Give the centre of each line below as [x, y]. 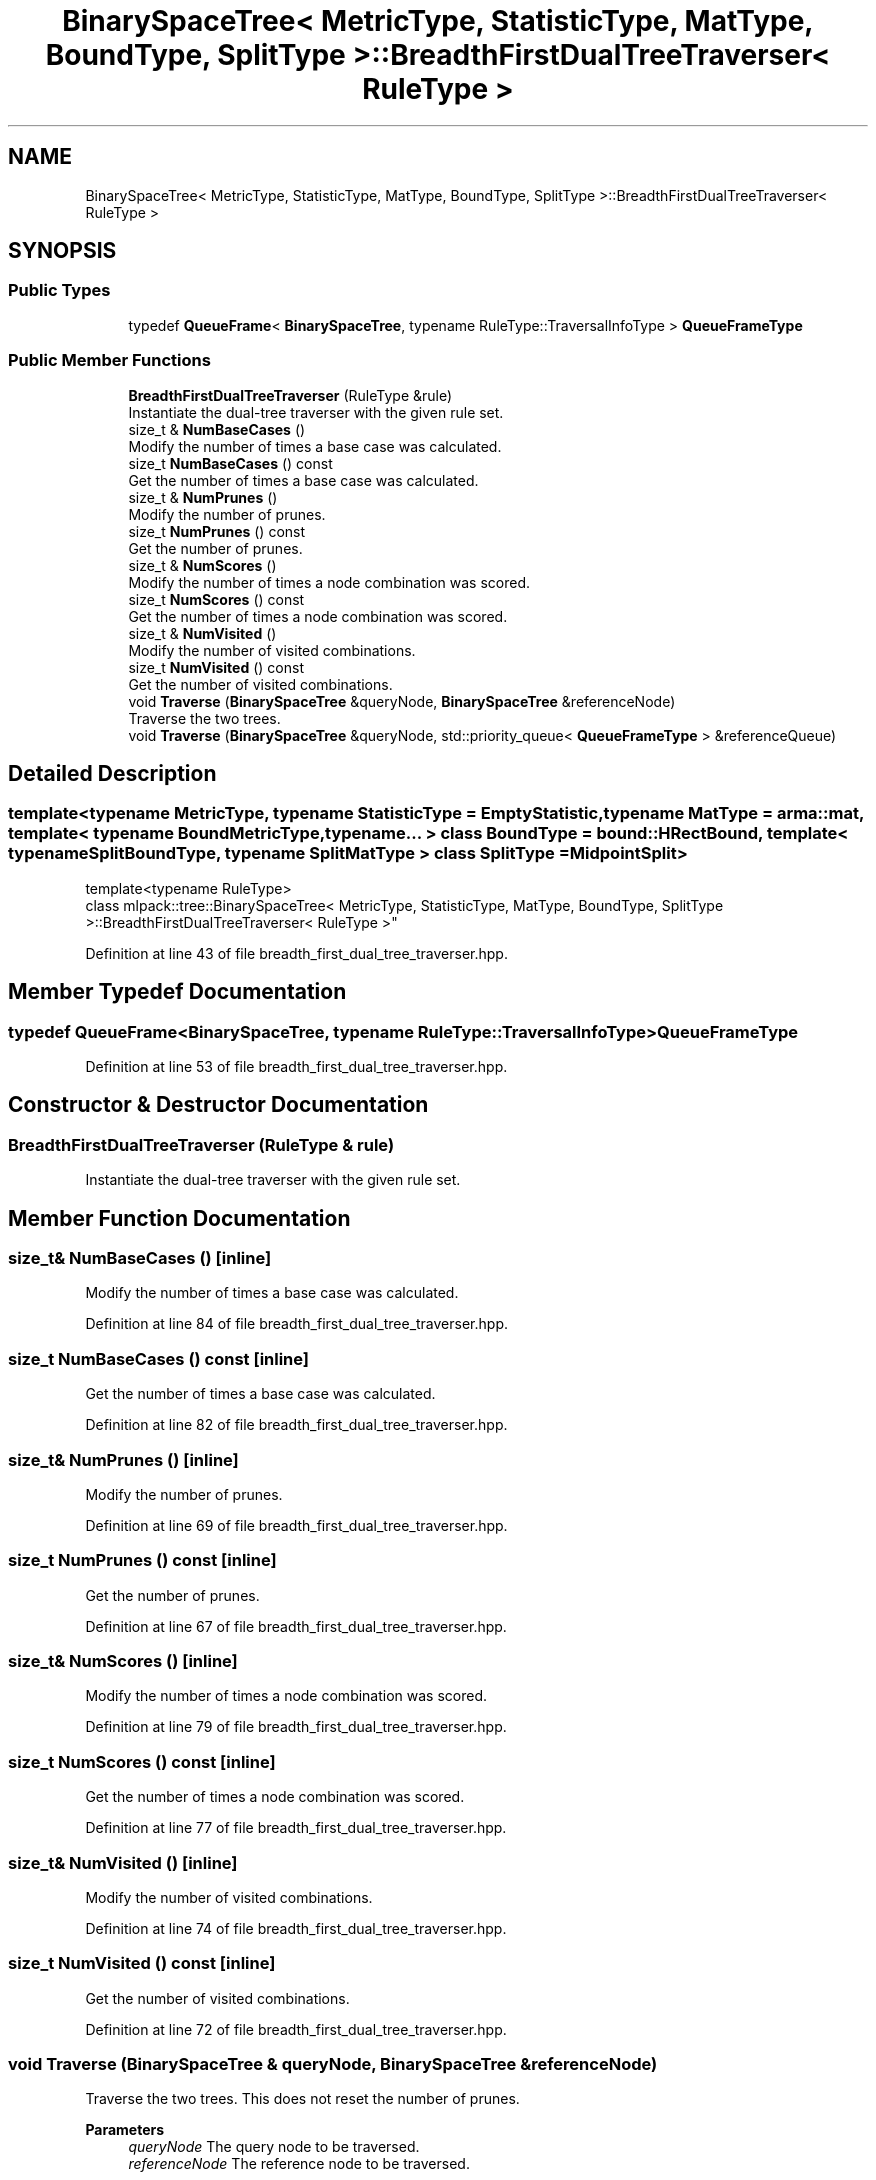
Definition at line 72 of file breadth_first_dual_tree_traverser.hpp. [296, 2029]
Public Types [59, 290]
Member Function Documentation [179, 1218]
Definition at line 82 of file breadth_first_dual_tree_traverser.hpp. [296, 1425]
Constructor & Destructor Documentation [218, 1105]
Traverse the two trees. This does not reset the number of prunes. [302, 2099]
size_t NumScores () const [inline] [142, 1761]
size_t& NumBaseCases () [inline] [140, 1258]
